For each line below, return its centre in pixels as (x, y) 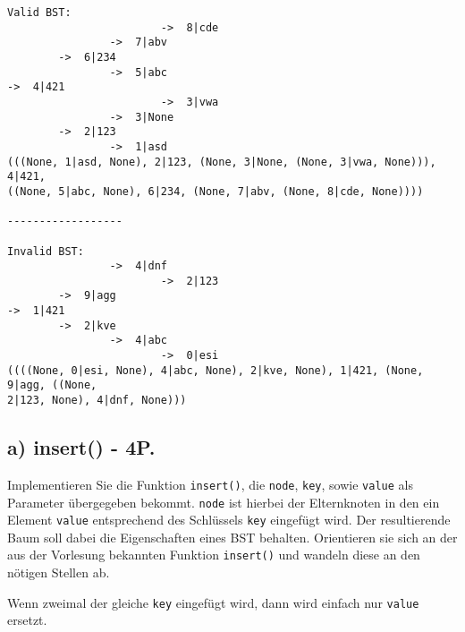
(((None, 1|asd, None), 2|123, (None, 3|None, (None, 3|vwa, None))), (222, 162)
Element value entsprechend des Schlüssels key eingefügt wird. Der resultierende (229, 520)
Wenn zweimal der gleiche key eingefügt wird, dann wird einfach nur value (213, 602)
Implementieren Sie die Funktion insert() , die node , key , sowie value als (210, 484)
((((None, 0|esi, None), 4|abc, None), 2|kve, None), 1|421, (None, (216, 370)
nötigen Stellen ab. (59, 572)
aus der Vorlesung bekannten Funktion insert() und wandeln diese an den (214, 555)
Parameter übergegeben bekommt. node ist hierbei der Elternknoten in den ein (224, 502)
